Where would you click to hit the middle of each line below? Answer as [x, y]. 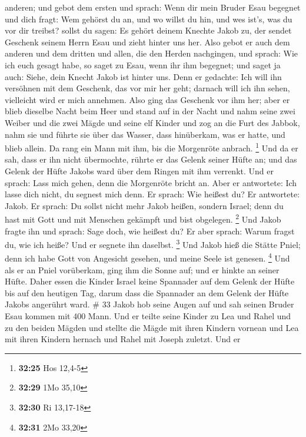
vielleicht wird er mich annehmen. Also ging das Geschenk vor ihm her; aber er [147, 99]
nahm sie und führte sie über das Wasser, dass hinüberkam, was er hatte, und [145, 134]
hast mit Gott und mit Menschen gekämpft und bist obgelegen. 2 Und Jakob [143, 218]
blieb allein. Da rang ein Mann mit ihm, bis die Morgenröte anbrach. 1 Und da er [152, 147]
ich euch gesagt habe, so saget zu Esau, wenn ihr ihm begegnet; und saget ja [143, 64]
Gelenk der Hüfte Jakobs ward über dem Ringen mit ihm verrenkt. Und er [139, 171]
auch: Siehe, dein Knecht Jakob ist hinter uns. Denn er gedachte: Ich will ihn [143, 76]
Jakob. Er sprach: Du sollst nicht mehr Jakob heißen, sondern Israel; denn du [144, 205]
